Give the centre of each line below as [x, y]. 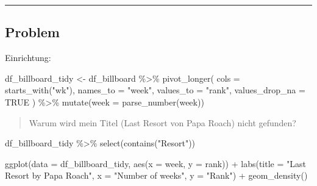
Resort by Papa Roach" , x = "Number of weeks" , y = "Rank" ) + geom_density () [156, 175]
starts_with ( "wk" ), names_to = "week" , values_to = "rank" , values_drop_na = [155, 90]
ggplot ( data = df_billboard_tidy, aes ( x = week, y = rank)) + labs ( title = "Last [155, 163]
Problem [32, 32]
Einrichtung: [28, 58]
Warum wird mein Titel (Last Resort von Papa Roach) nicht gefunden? [162, 122]
